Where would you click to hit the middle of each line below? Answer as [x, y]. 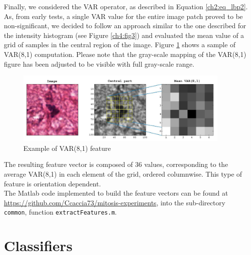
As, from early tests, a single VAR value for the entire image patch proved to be [124, 16]
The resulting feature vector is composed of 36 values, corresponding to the [116, 164]
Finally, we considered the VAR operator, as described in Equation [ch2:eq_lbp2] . [126, 6]
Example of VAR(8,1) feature [67, 148]
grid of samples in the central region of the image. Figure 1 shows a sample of [120, 45]
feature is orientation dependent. [53, 183]
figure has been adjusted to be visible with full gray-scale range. [99, 64]
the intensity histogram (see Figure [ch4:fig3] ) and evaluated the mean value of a [124, 35]
